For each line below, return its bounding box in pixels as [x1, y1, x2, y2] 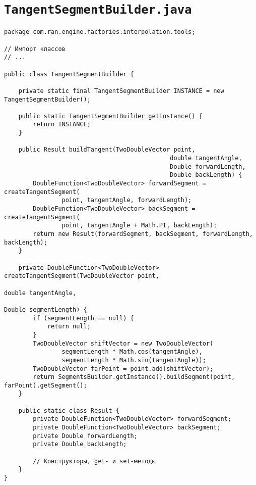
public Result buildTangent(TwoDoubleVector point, [18, 146, 196, 154]
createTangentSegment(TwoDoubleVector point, [4, 272, 159, 280]
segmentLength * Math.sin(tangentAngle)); [61, 356, 206, 364]
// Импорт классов [4, 45, 66, 53]
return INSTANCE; [33, 121, 91, 128]
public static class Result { [18, 407, 120, 414]
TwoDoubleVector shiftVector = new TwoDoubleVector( [33, 339, 214, 347]
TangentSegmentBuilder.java [4, 3, 192, 17]
